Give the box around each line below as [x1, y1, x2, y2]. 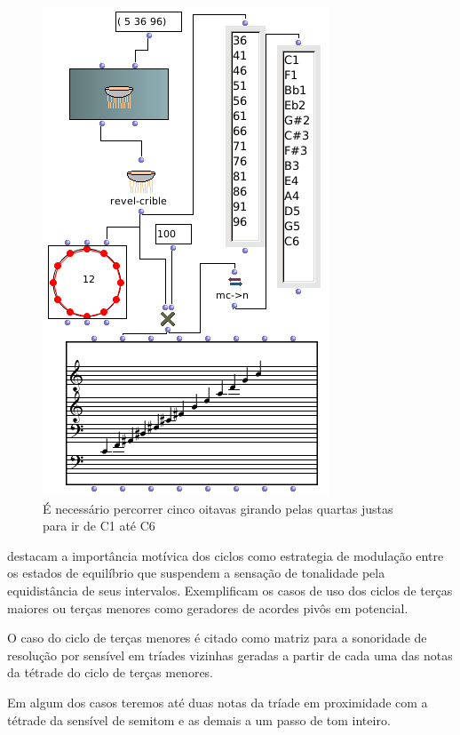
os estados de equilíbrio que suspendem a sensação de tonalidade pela [7, 563, 385, 582]
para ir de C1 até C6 [43, 516, 155, 535]
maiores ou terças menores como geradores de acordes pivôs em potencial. [7, 598, 408, 617]
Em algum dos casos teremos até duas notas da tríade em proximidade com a [7, 692, 428, 711]
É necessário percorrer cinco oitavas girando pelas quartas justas [43, 499, 393, 517]
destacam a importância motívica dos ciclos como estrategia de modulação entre [7, 546, 444, 564]
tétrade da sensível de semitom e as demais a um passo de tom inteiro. [7, 710, 391, 729]
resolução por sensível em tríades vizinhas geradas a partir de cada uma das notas [7, 645, 453, 664]
